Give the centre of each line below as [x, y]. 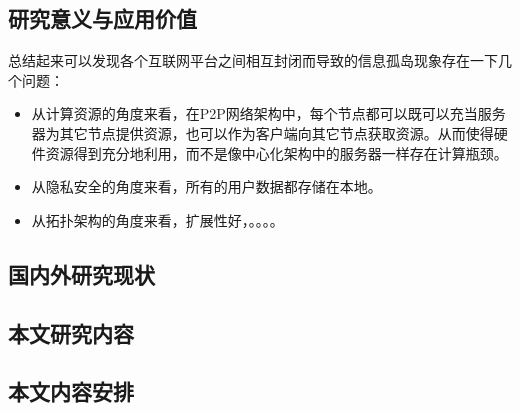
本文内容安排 [71, 391]
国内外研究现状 [81, 273]
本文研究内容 [71, 332]
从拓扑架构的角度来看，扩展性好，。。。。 [157, 219]
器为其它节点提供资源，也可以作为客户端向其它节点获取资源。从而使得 [262, 132]
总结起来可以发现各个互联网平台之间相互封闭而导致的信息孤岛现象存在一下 [253, 60]
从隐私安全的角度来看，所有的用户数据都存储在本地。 [206, 186]
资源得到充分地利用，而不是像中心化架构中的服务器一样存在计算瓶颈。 [276, 152]
